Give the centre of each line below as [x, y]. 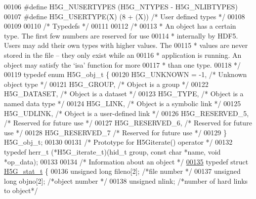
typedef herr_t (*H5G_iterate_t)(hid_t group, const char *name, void [112, 151]
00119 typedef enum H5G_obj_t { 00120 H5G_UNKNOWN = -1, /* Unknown [126, 74]
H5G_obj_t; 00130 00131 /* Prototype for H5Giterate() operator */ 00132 [118, 142]
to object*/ [21, 190]
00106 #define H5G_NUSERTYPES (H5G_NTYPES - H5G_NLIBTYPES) [121, 6]
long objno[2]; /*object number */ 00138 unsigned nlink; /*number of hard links [126, 180]
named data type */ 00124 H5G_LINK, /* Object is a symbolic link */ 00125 [123, 103]
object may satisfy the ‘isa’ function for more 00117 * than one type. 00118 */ [123, 64]
